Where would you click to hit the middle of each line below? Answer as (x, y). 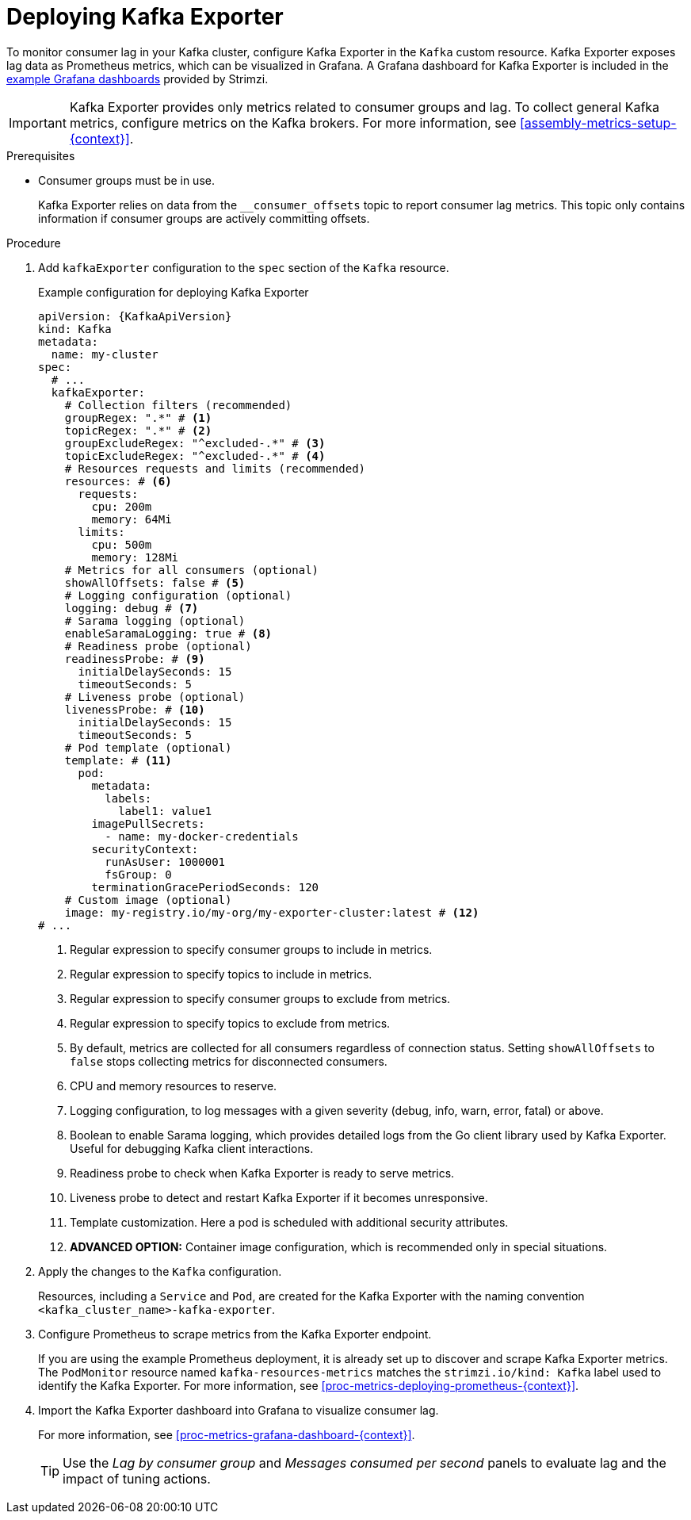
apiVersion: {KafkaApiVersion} (135, 316)
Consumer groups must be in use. (126, 180)
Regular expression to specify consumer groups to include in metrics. (251, 949)
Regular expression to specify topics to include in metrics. (221, 974)
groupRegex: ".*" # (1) (138, 417)
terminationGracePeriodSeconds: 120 (205, 887)
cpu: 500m (122, 544)
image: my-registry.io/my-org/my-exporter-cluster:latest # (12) (272, 912)
